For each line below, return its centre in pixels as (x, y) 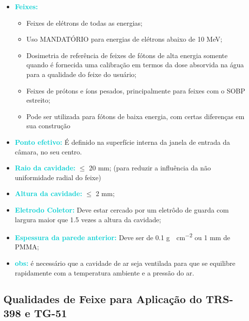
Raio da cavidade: (45, 168)
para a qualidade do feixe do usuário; (81, 74)
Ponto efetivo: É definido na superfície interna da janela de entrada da (122, 142)
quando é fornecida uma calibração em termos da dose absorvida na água (135, 65)
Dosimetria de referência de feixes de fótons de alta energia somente (127, 55)
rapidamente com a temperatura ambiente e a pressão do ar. (104, 272)
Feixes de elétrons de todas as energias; (84, 23)
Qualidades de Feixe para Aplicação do (103, 298)
